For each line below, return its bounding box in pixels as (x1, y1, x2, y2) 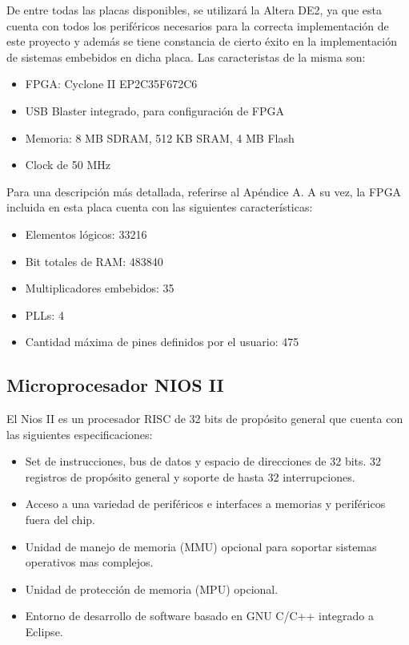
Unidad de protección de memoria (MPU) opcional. (25, 580, 279, 597)
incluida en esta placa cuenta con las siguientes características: (6, 199, 313, 216)
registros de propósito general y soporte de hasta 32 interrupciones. (25, 468, 355, 485)
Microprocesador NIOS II (6, 373, 224, 397)
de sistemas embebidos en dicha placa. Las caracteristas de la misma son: (6, 48, 366, 65)
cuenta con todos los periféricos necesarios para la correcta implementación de (6, 17, 389, 34)
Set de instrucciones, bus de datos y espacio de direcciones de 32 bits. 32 (25, 453, 382, 470)
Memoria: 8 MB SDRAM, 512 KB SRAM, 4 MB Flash (25, 129, 295, 146)
